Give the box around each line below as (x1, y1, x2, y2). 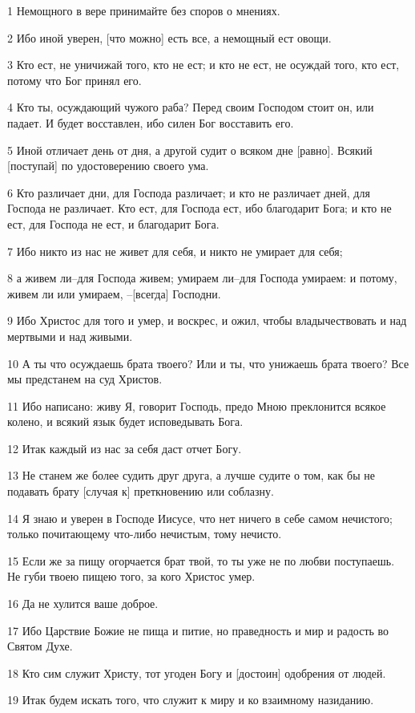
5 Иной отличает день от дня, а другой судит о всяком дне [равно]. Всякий (7, 141, 373, 158)
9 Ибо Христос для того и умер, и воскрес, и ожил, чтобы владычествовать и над (7, 312, 407, 329)
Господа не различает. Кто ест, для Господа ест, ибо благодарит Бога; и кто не (7, 200, 392, 217)
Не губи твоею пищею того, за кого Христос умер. (7, 568, 256, 585)
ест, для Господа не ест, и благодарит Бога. (7, 215, 220, 232)
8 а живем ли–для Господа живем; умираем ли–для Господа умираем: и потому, (7, 269, 397, 286)
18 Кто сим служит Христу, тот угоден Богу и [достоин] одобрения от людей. (7, 664, 386, 681)
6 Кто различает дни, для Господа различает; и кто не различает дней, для (7, 184, 370, 201)
